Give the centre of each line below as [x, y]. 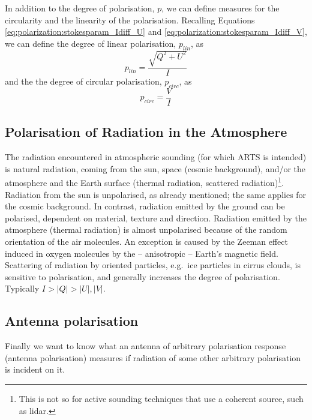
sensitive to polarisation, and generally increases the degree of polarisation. [142, 276]
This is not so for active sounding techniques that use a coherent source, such [161, 398]
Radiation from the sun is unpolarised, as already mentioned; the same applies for [156, 194]
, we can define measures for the [220, 8]
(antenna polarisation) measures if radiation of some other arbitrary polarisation [153, 357]
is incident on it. [35, 369]
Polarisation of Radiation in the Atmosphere [146, 132]
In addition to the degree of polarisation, [80, 8]
